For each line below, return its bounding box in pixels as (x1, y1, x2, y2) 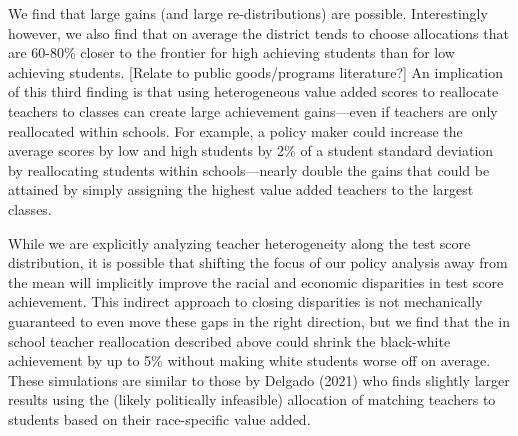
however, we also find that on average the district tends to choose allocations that (8, 22, 509, 43)
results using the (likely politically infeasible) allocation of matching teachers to (8, 389, 496, 410)
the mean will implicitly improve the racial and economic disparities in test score (8, 271, 504, 292)
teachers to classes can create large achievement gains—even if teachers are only (8, 100, 498, 121)
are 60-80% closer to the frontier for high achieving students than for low (8, 42, 455, 63)
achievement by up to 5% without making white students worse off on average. (8, 350, 491, 371)
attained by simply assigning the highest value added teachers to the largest (8, 179, 474, 200)
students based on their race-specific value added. (8, 408, 311, 429)
